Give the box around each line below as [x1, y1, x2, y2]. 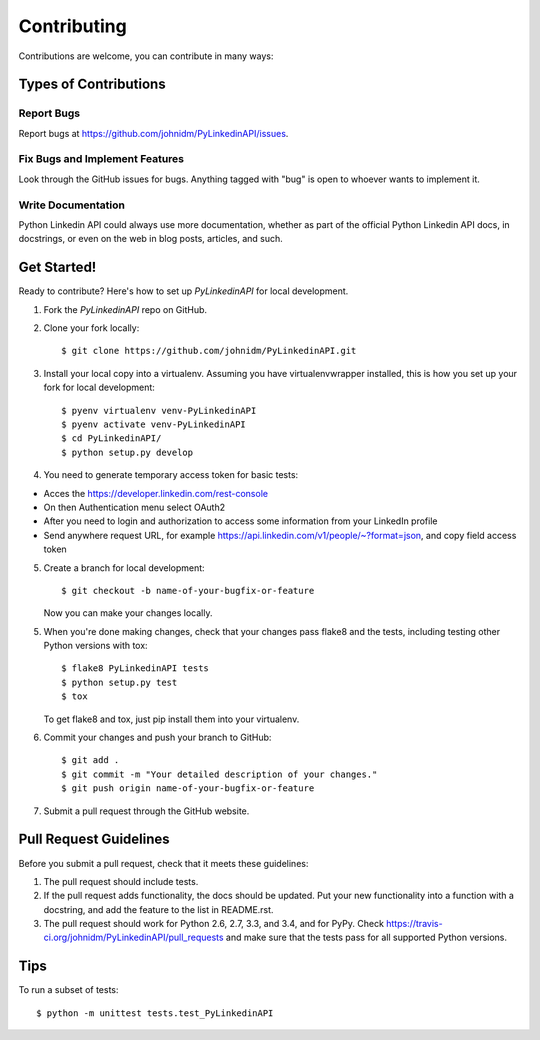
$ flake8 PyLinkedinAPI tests [61, 663, 210, 674]
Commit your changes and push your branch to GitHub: [43, 731, 272, 744]
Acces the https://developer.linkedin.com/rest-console [43, 487, 269, 499]
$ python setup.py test [61, 676, 178, 688]
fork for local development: [43, 381, 155, 394]
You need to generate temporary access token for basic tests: [43, 469, 299, 481]
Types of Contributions [18, 76, 166, 93]
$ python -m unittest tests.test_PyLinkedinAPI [36, 1007, 274, 1019]
